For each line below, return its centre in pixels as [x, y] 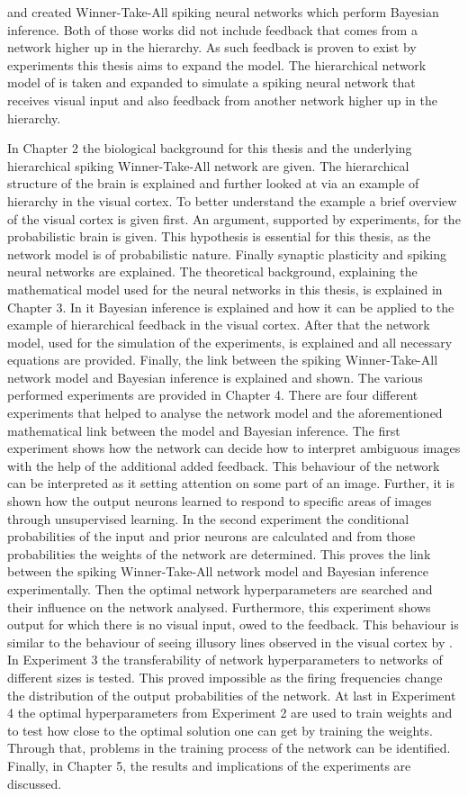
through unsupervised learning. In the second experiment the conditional [208, 518]
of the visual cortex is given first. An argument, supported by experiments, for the [234, 218]
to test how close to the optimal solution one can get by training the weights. [220, 730]
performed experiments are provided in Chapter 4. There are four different [213, 395]
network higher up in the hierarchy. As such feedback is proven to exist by [212, 47]
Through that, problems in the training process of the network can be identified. [229, 748]
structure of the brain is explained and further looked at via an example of [213, 183]
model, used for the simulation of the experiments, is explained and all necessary [230, 342]
